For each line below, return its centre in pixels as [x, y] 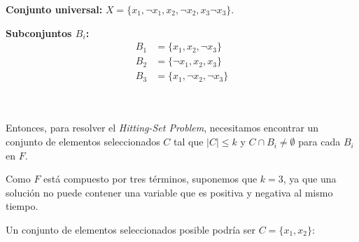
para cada [319, 142]
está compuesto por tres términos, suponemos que [150, 179]
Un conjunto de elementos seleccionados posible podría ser [131, 230]
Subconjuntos [39, 33]
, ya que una [310, 179]
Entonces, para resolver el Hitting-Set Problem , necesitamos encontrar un [162, 128]
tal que [189, 142]
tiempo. [22, 206]
